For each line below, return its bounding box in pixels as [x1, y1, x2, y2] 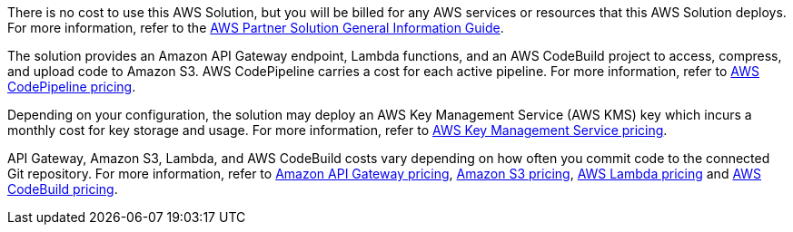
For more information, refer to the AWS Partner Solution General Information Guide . [7, 20, 504, 35]
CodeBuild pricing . [7, 181, 118, 197]
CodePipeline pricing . [7, 79, 136, 94]
